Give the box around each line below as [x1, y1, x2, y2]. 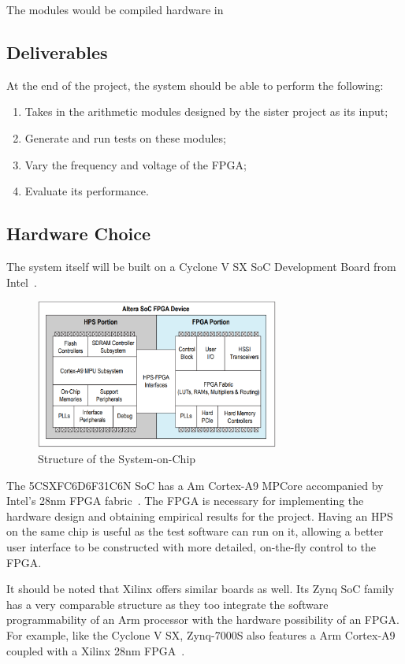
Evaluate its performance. [24, 183, 149, 199]
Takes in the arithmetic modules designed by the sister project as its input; [24, 103, 388, 120]
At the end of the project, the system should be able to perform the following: [6, 76, 384, 93]
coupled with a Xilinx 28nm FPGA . [6, 642, 185, 658]
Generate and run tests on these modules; [24, 129, 226, 146]
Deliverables [6, 39, 108, 64]
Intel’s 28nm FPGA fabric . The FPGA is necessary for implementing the [6, 492, 364, 509]
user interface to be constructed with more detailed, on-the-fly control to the [6, 538, 376, 555]
